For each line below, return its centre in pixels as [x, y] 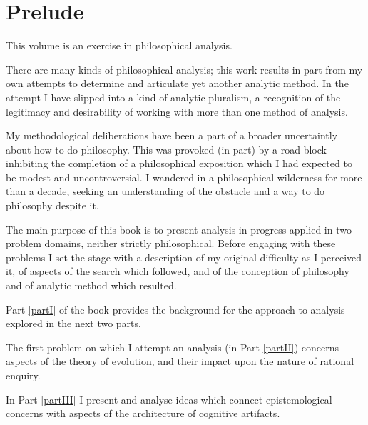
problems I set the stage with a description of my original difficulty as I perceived [184, 257]
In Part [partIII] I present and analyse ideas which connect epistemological [169, 399]
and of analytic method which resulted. [91, 285]
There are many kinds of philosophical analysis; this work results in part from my [184, 69]
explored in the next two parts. [73, 323]
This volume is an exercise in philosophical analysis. [119, 45]
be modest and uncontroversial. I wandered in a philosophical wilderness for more [184, 177]
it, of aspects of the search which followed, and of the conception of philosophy [178, 271]
